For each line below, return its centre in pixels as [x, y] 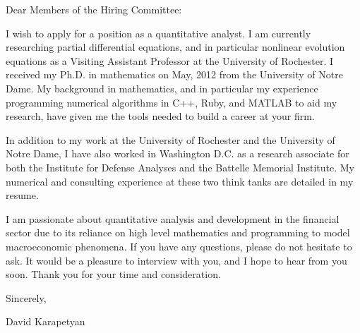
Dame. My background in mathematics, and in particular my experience [162, 88]
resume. [22, 195]
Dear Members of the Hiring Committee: [94, 9]
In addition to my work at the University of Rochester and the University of [170, 139]
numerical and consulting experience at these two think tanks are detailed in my [180, 181]
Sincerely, [26, 297]
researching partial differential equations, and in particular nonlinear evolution [175, 47]
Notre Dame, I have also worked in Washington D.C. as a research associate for [178, 153]
